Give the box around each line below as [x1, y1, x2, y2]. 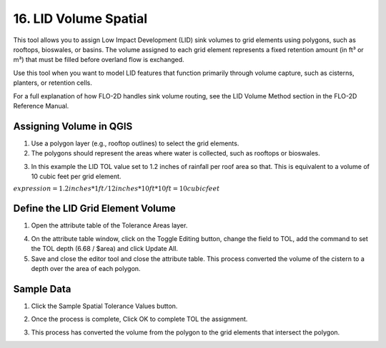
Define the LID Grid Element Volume [13, 203, 177, 215]
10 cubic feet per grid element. [31, 172, 122, 180]
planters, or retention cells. [13, 78, 92, 87]
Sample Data [13, 282, 71, 295]
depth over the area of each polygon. [31, 265, 141, 273]
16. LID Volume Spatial [13, 11, 148, 26]
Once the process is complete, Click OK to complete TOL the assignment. [31, 314, 248, 324]
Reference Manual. [13, 101, 69, 110]
